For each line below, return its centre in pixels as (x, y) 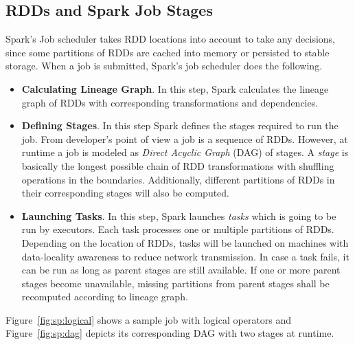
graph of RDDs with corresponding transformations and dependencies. (170, 102)
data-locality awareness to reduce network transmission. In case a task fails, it (185, 256)
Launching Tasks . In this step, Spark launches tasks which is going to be (179, 215)
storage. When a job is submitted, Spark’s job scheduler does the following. (164, 66)
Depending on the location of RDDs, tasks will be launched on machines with (185, 242)
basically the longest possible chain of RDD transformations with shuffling (178, 165)
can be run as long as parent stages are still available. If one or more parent (181, 270)
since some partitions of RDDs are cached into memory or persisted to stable (168, 52)
